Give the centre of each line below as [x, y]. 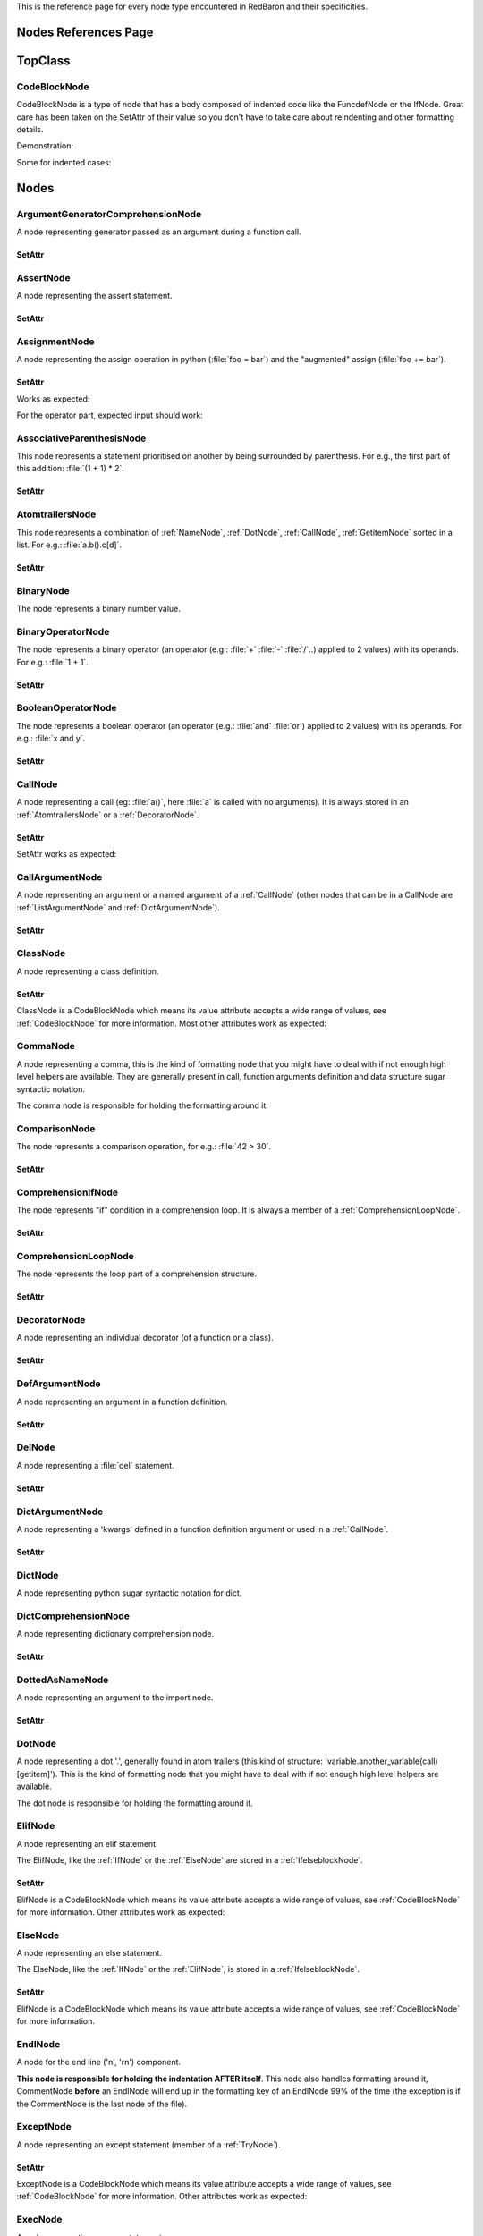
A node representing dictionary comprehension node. [115, 1634]
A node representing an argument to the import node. [115, 1698]
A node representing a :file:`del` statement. [95, 1465]
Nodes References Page [85, 32]
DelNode [36, 1447]
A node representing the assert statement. [95, 296]
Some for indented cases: [64, 162]
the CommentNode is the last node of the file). [102, 2104]
